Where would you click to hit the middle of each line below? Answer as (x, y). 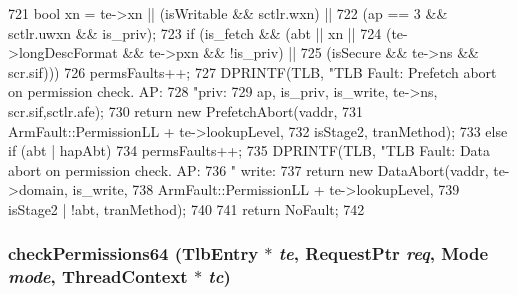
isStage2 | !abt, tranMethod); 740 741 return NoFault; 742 (186, 208)
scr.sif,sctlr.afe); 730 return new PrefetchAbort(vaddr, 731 (186, 110)
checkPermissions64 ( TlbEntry (133, 253)
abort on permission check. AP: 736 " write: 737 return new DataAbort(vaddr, (248, 169)
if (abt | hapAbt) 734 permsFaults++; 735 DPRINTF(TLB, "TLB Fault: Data (249, 150)
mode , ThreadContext (98, 276)
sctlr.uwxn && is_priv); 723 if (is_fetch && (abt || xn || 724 (195, 32)
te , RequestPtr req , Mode (383, 253)
